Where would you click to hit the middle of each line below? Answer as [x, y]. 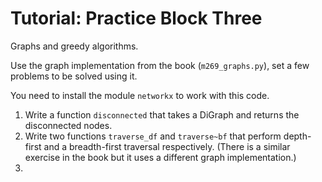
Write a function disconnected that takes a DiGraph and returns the [162, 114]
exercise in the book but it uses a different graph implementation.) [160, 157]
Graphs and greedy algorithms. [74, 46]
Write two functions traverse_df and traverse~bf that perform [153, 136]
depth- [297, 136]
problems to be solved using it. [74, 76]
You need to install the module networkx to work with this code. [140, 95]
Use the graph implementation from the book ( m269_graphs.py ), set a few [160, 65]
